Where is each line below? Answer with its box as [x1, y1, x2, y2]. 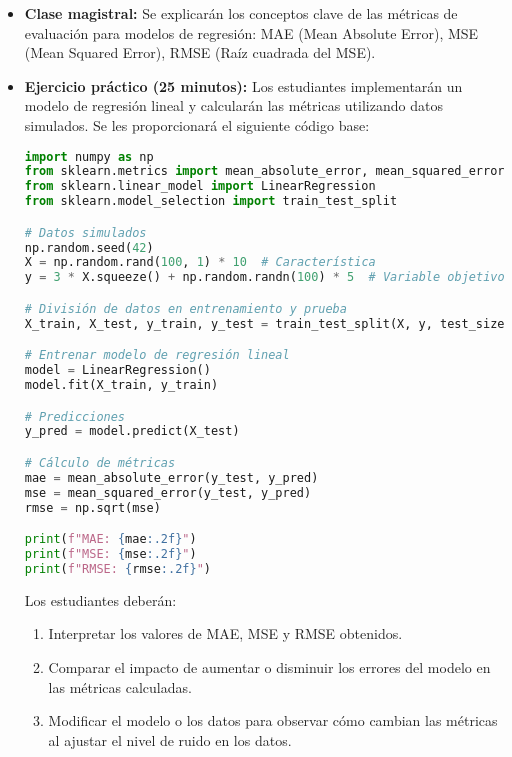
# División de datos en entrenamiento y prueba [24, 301, 347, 316]
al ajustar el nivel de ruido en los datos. [48, 729, 292, 750]
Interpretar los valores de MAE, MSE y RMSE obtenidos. [48, 623, 403, 644]
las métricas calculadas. [48, 676, 192, 697]
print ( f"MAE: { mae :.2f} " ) [24, 532, 197, 547]
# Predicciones [24, 409, 126, 424]
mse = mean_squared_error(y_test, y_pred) [24, 485, 312, 500]
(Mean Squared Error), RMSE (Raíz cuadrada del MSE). [24, 42, 376, 63]
